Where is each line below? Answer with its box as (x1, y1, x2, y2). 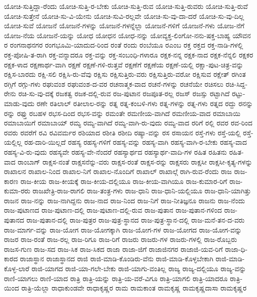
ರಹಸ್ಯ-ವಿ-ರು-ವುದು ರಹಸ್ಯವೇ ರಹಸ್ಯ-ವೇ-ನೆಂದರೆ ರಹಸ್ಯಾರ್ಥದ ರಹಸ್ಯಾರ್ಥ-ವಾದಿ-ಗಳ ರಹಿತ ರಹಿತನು (4, 146, 227, 157)
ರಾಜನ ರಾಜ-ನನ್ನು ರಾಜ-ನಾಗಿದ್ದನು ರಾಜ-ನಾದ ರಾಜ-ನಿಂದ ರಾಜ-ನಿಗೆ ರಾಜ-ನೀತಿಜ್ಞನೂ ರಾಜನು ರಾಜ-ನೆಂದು (4, 195, 245, 205)
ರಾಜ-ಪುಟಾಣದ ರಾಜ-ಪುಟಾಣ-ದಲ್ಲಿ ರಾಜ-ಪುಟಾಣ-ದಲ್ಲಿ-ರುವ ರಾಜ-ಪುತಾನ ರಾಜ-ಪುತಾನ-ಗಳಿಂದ (4, 205, 222, 215)
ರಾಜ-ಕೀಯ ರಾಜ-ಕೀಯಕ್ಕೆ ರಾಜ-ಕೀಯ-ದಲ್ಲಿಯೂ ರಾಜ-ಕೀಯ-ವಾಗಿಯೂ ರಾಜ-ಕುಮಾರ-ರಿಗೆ (20, 176, 227, 186)
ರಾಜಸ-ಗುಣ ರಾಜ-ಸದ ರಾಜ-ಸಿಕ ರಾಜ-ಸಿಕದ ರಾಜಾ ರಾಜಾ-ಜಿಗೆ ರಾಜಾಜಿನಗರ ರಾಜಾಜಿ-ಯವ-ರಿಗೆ (4, 243, 223, 254)
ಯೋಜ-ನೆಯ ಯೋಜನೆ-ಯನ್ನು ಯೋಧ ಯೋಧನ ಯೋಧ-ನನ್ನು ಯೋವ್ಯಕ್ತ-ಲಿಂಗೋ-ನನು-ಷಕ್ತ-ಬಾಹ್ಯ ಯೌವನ (4, 30, 251, 40)
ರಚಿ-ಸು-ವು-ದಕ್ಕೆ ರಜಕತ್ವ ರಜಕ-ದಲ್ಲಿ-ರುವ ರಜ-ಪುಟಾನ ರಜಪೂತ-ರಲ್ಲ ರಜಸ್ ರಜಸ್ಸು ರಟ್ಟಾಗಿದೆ (18, 88, 230, 99)
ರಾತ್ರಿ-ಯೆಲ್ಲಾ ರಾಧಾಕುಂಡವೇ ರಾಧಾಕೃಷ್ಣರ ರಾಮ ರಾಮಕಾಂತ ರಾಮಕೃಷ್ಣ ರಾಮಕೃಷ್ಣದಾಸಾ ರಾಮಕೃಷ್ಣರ (21, 283, 247, 293)
